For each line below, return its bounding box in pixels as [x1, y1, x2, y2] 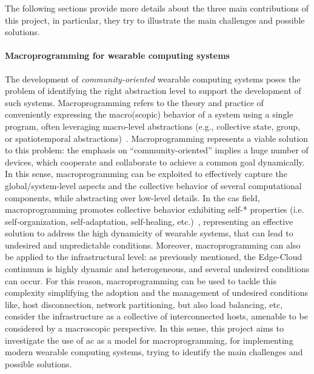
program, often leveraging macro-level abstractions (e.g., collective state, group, [5, 119, 300, 132]
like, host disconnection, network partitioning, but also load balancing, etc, [5, 298, 283, 310]
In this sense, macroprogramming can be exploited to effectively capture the [5, 167, 287, 180]
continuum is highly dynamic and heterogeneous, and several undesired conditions [5, 262, 310, 275]
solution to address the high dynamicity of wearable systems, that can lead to [5, 227, 293, 239]
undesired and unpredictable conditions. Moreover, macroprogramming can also [5, 238, 301, 251]
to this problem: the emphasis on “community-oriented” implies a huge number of [5, 144, 309, 156]
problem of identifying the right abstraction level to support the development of [5, 84, 301, 97]
